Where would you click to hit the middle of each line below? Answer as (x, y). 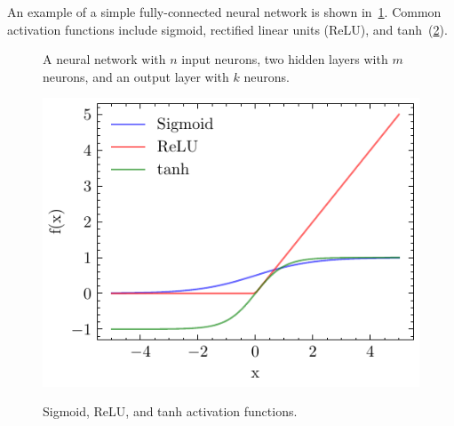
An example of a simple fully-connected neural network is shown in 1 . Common (224, 12)
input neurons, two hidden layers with (285, 59)
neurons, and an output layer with (136, 76)
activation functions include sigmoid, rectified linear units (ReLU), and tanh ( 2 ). (227, 29)
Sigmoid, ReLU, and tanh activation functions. (170, 411)
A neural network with (104, 59)
